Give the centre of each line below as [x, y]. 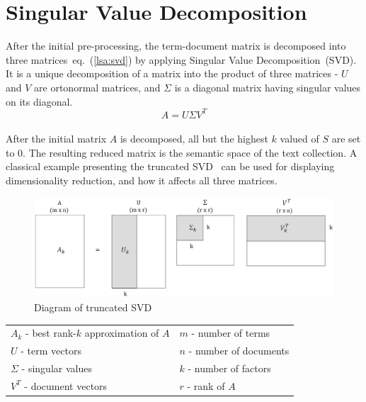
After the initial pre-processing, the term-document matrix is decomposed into [176, 46]
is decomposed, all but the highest [194, 139]
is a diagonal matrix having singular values [268, 87]
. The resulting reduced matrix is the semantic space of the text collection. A [190, 152]
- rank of [206, 385]
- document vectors [66, 385]
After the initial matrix [56, 139]
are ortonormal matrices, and [97, 87]
